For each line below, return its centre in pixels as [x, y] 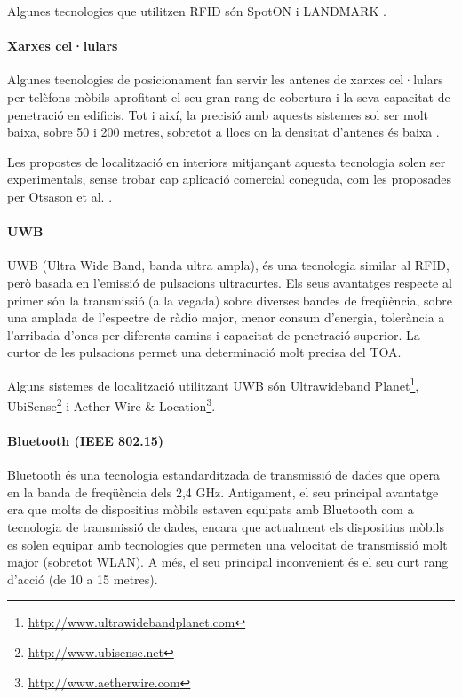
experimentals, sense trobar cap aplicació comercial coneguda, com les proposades [229, 179]
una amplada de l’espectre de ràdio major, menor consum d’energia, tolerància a [226, 317]
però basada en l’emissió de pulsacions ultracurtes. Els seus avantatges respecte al [230, 282]
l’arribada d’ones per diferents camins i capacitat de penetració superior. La [214, 334]
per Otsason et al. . [60, 196]
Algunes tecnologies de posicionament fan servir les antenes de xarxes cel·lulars [225, 79]
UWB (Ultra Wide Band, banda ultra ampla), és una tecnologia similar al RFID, [228, 265]
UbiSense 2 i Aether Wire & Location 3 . [112, 405]
